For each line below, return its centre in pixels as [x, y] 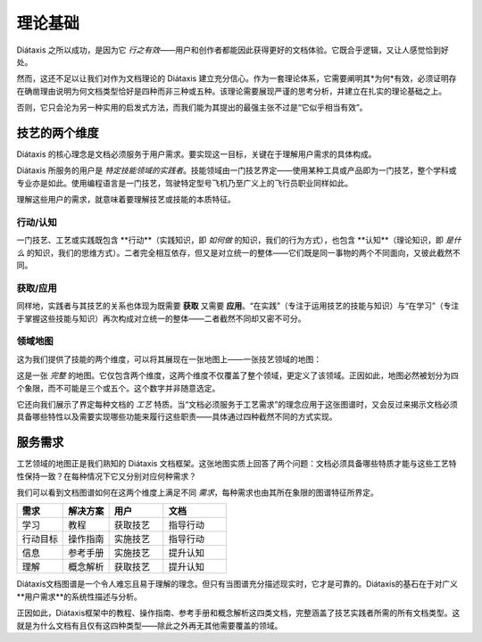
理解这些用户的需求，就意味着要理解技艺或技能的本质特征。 [126, 200]
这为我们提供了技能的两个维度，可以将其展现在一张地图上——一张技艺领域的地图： [169, 359]
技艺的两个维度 [58, 132]
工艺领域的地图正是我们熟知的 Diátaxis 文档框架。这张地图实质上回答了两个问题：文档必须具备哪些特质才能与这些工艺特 [237, 464]
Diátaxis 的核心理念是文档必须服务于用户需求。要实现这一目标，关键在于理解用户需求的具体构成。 [196, 154]
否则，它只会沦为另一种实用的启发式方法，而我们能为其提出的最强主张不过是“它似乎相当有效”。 [192, 108]
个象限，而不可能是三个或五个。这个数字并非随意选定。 [118, 388]
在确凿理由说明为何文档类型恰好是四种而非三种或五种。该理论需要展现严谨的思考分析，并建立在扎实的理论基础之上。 [231, 91]
